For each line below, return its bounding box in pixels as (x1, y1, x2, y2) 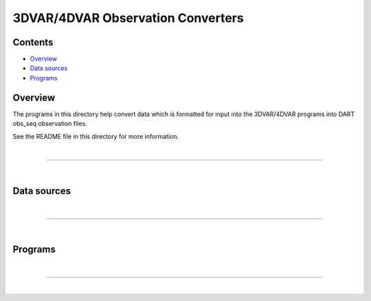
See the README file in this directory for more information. (12, 132, 179, 140)
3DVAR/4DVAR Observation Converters (12, 10, 244, 25)
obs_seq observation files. (12, 120, 87, 128)
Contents (12, 36, 54, 48)
